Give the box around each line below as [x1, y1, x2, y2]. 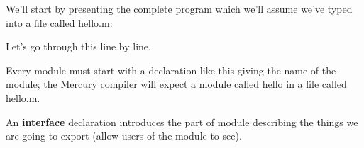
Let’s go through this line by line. [6, 39, 151, 54]
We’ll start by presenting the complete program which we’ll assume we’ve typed [6, 1, 353, 16]
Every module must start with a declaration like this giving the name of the [6, 62, 336, 77]
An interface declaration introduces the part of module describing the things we [6, 114, 358, 129]
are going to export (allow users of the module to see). [6, 128, 242, 143]
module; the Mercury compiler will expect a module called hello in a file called [6, 76, 347, 91]
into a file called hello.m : [6, 15, 113, 30]
